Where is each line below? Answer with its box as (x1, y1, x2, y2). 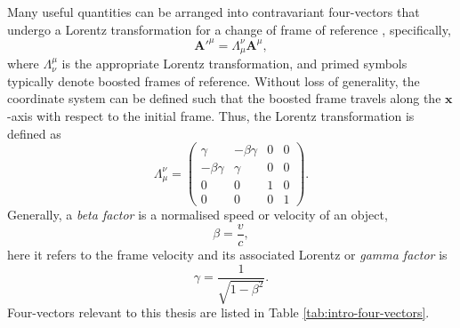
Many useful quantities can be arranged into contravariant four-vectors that (7, 3, 420, 20)
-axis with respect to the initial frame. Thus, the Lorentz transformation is (7, 106, 415, 124)
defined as (7, 124, 61, 142)
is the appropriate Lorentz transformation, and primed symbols (61, 54, 408, 73)
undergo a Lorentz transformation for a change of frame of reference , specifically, (7, 20, 451, 38)
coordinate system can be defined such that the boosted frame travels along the (7, 89, 441, 108)
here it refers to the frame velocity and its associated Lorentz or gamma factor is (7, 244, 448, 263)
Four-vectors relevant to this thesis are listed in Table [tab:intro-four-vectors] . (7, 303, 430, 321)
